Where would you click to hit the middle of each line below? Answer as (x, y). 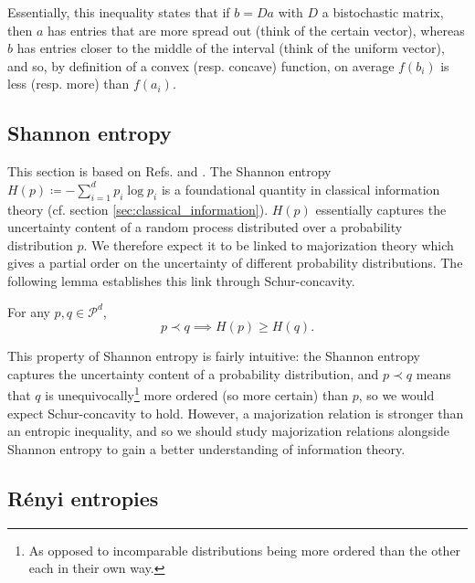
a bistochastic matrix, (383, 12)
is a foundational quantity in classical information (301, 189)
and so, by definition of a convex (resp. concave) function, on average (201, 65)
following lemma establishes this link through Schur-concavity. (181, 280)
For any (29, 311)
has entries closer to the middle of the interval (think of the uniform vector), (231, 48)
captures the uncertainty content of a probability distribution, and (193, 373)
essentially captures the (381, 209)
